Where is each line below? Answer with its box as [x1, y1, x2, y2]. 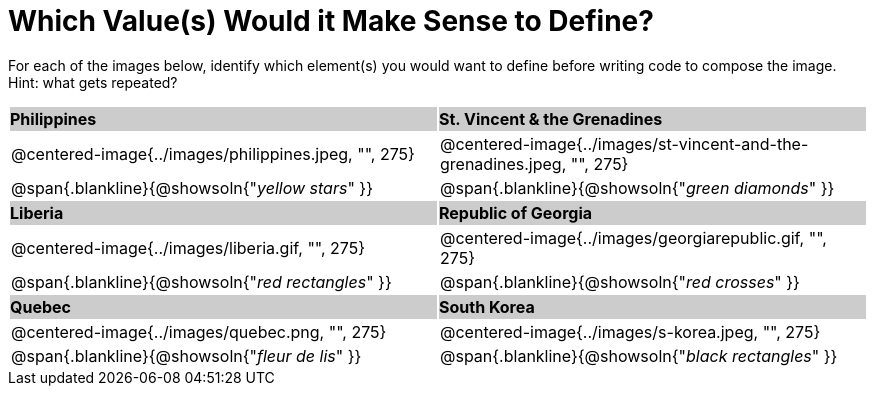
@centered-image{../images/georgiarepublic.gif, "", [440, 227, 827, 248]
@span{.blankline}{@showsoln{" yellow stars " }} [11, 177, 373, 198]
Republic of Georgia [439, 202, 593, 223]
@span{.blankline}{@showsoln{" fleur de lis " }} [11, 345, 362, 366]
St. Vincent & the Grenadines [439, 108, 663, 129]
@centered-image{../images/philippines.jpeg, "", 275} [11, 143, 415, 164]
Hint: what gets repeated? [8, 73, 178, 91]
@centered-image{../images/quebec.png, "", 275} [11, 321, 387, 342]
